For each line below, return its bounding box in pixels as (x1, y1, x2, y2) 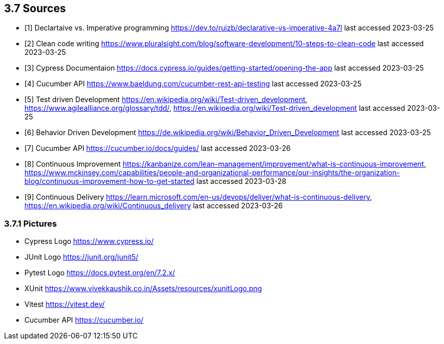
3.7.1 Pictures (4, 218, 57, 229)
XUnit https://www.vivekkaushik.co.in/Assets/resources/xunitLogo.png (24, 284, 262, 293)
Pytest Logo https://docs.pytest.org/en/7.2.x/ (24, 268, 175, 277)
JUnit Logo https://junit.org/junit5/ (24, 253, 138, 262)
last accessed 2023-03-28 (196, 177, 287, 186)
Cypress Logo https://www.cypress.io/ (24, 237, 154, 246)
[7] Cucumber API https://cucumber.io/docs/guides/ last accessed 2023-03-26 (24, 144, 291, 153)
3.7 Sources (4, 2, 66, 15)
